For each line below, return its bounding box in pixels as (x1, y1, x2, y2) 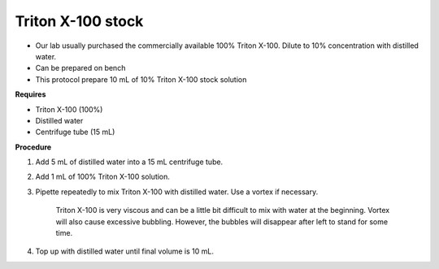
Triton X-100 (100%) (35, 104, 103, 114)
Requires (15, 89, 46, 99)
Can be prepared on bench (35, 63, 126, 73)
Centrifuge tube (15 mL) (35, 127, 115, 137)
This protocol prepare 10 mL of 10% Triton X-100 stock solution (35, 74, 247, 85)
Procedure (15, 142, 52, 152)
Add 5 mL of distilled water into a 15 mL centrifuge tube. (35, 157, 224, 167)
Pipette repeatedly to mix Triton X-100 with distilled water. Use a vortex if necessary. (35, 187, 319, 197)
